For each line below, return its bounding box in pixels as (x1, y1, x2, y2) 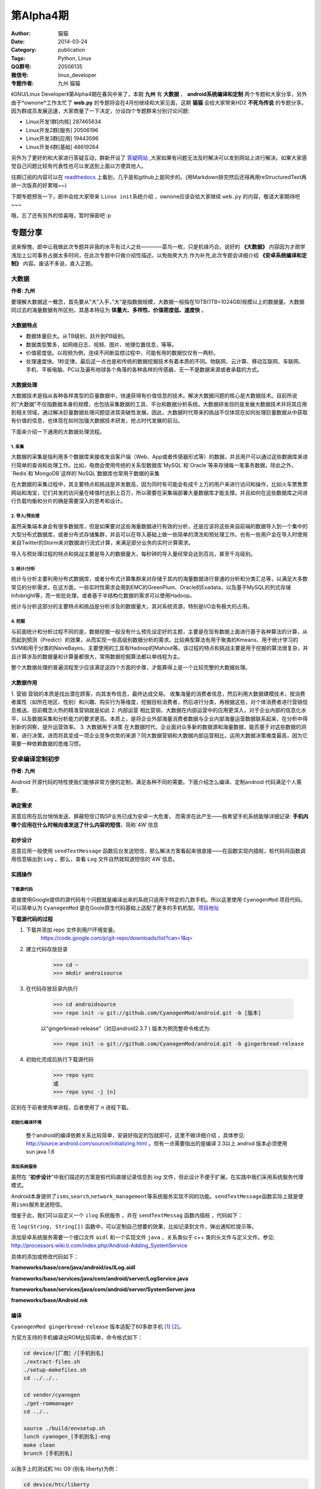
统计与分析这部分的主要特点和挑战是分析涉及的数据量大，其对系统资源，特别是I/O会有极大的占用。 (11, 603, 253, 610)
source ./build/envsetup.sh (23, 1425, 105, 1432)
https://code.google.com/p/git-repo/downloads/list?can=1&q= (40, 934, 193, 942)
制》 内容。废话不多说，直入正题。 (11, 260, 96, 267)
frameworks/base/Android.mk (11, 1297, 89, 1304)
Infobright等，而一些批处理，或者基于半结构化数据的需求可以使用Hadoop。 (11, 591, 196, 599)
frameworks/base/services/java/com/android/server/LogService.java (11, 1275, 188, 1282)
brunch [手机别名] (23, 1450, 73, 1456)
